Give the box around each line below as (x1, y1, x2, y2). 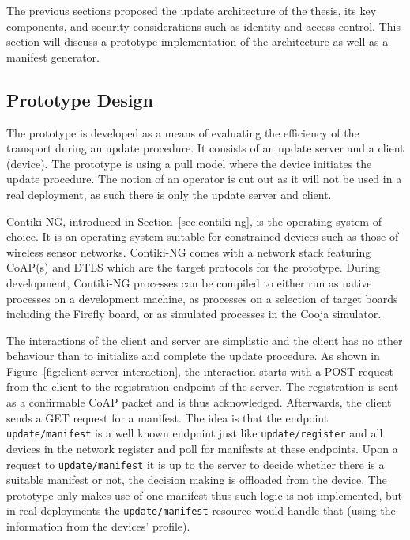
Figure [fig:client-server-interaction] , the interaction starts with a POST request (6, 362, 393, 379)
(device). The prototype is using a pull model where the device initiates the (6, 155, 372, 171)
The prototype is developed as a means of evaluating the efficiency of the (6, 124, 359, 141)
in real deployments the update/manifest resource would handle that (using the (6, 502, 396, 519)
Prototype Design (6, 87, 153, 111)
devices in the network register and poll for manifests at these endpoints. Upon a (6, 440, 398, 456)
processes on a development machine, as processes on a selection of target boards (6, 290, 398, 306)
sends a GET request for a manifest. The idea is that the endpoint (6, 409, 329, 426)
